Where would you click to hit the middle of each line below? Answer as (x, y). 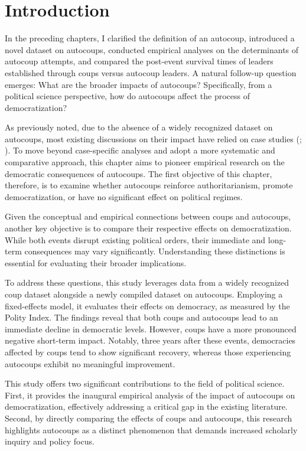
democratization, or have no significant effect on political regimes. (124, 196)
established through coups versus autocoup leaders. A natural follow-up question (151, 72)
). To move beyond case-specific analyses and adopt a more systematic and (140, 150)
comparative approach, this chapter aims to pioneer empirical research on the (145, 162)
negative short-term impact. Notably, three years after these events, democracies (150, 340)
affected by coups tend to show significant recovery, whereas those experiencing (148, 352)
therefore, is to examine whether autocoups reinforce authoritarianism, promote (149, 185)
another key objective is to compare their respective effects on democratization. (148, 228)
